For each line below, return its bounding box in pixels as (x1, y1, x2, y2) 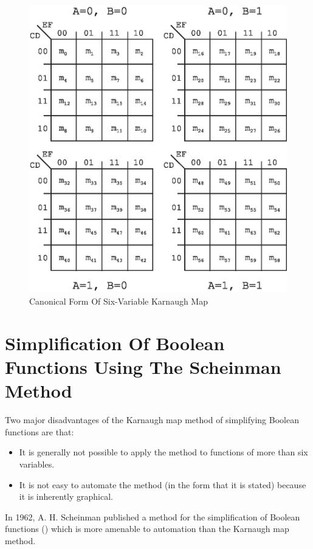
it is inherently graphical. (19, 490, 113, 503)
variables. (19, 457, 55, 470)
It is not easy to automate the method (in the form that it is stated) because (19, 478, 306, 491)
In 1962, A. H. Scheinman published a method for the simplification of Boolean (5, 510, 300, 523)
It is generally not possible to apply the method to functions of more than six (19, 446, 308, 458)
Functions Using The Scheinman (5, 354, 281, 379)
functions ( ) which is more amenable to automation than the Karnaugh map (5, 522, 289, 535)
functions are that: (5, 425, 74, 438)
